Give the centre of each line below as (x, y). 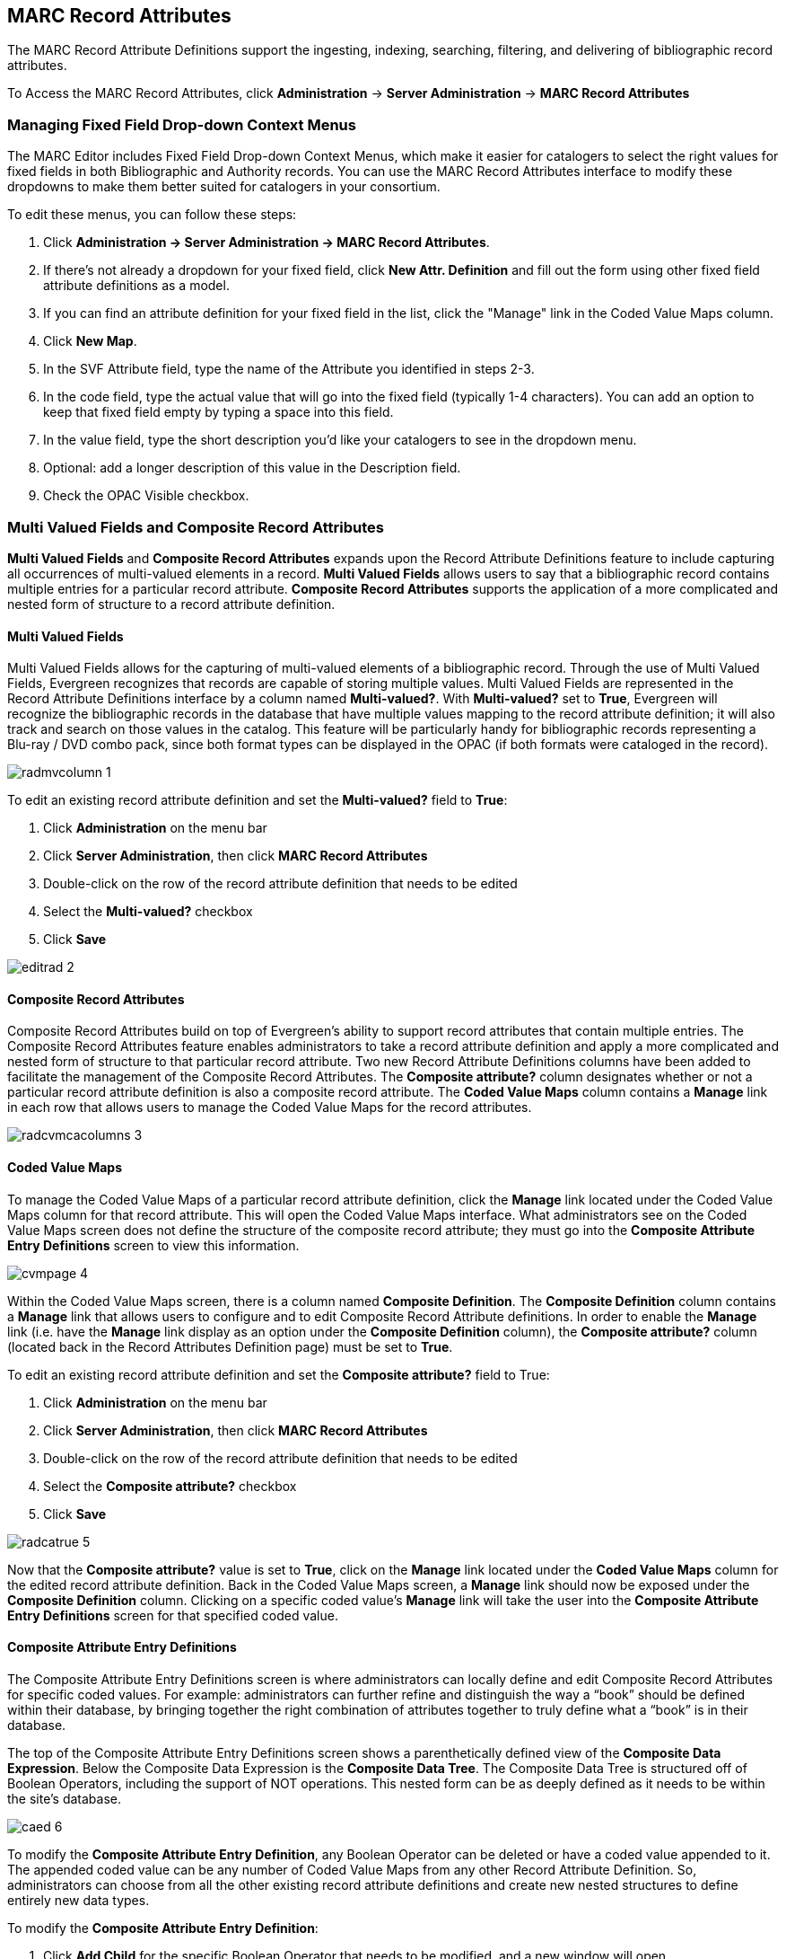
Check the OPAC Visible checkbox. (146, 496)
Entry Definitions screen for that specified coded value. (173, 1615)
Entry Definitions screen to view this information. (153, 1245)
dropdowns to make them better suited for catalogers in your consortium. (224, 187)
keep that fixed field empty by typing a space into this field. (218, 412)
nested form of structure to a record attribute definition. (171, 604)
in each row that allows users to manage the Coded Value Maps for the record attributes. (270, 1107)
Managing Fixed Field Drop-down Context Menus (182, 124)
